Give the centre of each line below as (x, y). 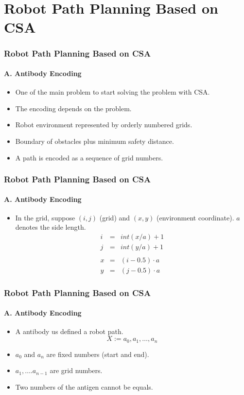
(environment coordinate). (195, 217)
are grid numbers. (76, 370)
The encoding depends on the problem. (73, 108)
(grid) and (115, 217)
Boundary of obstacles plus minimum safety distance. (95, 141)
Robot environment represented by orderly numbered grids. (104, 125)
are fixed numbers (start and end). (98, 354)
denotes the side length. (51, 227)
